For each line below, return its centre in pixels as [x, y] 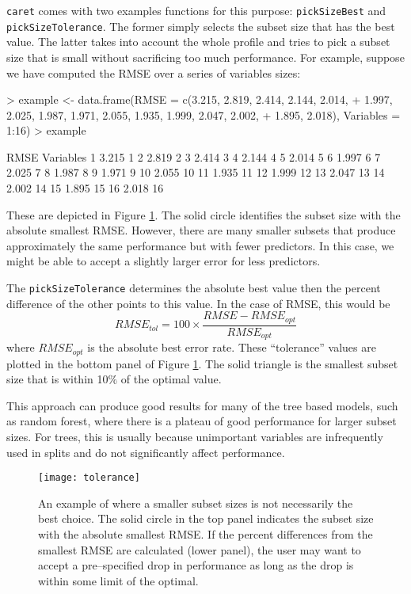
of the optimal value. [171, 379]
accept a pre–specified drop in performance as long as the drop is [196, 565]
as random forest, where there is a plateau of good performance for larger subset [202, 421]
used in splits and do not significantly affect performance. [146, 452]
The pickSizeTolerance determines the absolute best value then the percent [194, 288]
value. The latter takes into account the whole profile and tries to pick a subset [198, 42]
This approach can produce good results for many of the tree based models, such [202, 405]
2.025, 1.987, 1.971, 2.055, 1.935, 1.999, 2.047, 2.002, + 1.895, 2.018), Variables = [204, 114]
